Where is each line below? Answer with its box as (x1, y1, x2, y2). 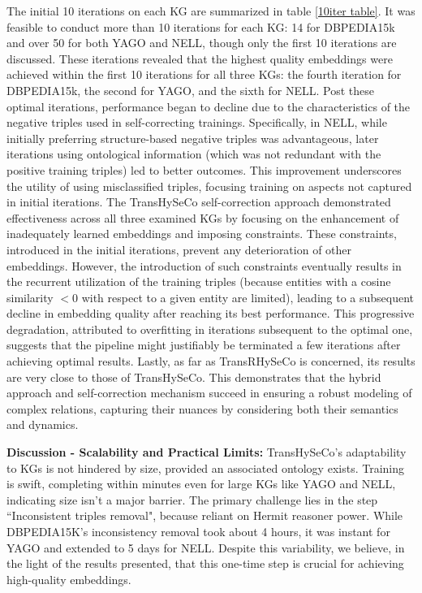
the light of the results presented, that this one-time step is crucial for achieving (6, 555, 404, 572)
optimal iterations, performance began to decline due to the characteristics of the (6, 97, 411, 115)
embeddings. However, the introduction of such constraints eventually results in (6, 257, 402, 274)
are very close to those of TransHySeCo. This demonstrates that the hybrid (6, 368, 381, 385)
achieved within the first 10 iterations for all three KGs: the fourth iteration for (6, 66, 402, 83)
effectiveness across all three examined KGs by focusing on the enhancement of (6, 209, 399, 226)
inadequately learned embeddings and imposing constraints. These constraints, (6, 225, 397, 242)
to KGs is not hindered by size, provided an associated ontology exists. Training (6, 459, 404, 476)
